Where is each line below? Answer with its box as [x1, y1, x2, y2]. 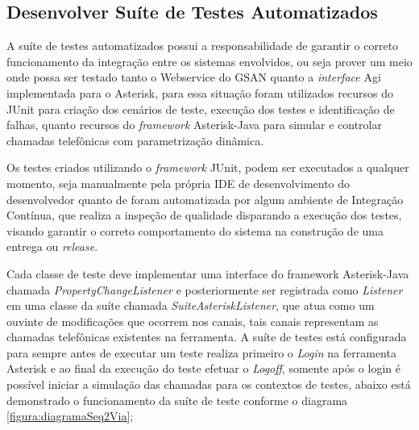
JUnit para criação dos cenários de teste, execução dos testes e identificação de [6, 100, 395, 117]
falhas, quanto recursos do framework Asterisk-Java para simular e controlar [6, 116, 382, 133]
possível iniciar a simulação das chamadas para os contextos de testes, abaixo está [6, 376, 411, 393]
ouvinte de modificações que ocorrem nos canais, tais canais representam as [6, 312, 379, 329]
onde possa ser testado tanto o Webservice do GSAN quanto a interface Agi [6, 69, 381, 86]
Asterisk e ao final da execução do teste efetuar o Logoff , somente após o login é [6, 360, 400, 377]
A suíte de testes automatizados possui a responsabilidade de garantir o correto [6, 37, 399, 54]
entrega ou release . [6, 238, 98, 255]
